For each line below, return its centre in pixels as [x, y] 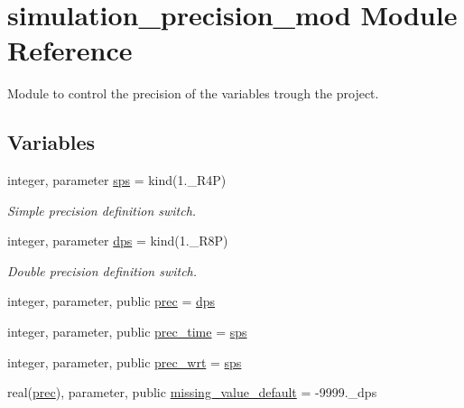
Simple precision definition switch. [102, 210]
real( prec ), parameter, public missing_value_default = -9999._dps [192, 392]
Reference [70, 50]
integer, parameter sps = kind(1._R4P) [117, 180]
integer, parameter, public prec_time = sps [127, 332]
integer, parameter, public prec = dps [111, 301]
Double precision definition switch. [102, 270]
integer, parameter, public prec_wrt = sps [125, 362]
